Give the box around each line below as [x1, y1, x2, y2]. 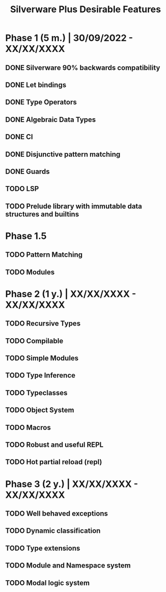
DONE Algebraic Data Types [5, 115, 96, 124]
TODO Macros [5, 423, 51, 432]
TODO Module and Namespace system [5, 561, 131, 570]
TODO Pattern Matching [5, 251, 83, 259]
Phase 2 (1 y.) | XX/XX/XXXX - [5, 288, 136, 300]
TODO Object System [5, 406, 74, 415]
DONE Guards [5, 167, 50, 176]
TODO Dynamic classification [5, 526, 101, 535]
